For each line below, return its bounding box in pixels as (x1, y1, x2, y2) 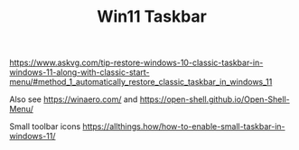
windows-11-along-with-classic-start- (9, 67, 151, 78)
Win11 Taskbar (96, 6, 208, 27)
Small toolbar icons (9, 121, 81, 132)
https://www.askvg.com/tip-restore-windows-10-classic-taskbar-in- (9, 57, 264, 69)
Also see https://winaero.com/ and (9, 94, 138, 105)
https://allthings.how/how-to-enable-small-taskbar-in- (82, 121, 286, 132)
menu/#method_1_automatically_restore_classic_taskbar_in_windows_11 (9, 77, 273, 88)
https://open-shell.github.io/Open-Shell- (139, 94, 291, 105)
